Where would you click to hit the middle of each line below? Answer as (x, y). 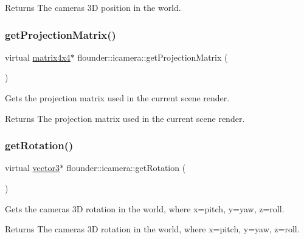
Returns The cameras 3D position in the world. (93, 7)
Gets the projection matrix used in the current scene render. (117, 98)
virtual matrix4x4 (38, 57)
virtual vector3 (32, 168)
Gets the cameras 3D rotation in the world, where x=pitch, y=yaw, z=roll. (145, 208)
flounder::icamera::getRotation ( (126, 168)
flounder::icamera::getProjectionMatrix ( (153, 57)
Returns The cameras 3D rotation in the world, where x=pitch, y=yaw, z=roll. (152, 229)
